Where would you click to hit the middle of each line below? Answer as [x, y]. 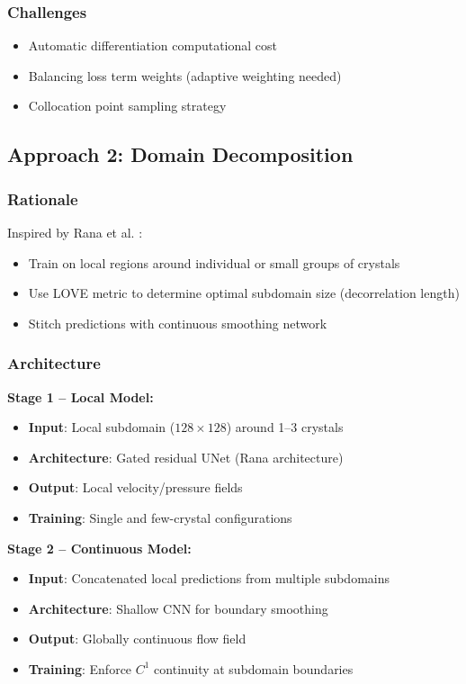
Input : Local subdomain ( [102, 427]
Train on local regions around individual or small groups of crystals [214, 262]
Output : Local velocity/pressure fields [135, 487]
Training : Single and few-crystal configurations [160, 517]
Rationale [43, 198]
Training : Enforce [80, 668]
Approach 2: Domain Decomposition [180, 154]
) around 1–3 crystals [285, 427]
